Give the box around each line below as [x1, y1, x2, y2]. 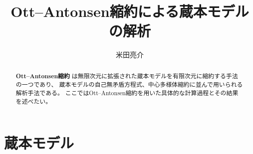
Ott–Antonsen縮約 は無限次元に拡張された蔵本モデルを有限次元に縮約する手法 [15, 71, 238, 80]
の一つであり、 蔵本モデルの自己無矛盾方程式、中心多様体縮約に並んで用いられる [15, 80, 243, 89]
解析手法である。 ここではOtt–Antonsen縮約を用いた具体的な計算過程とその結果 [15, 89, 239, 97]
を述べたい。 [15, 97, 52, 105]
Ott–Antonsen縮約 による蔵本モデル [10, 1, 249, 21]
